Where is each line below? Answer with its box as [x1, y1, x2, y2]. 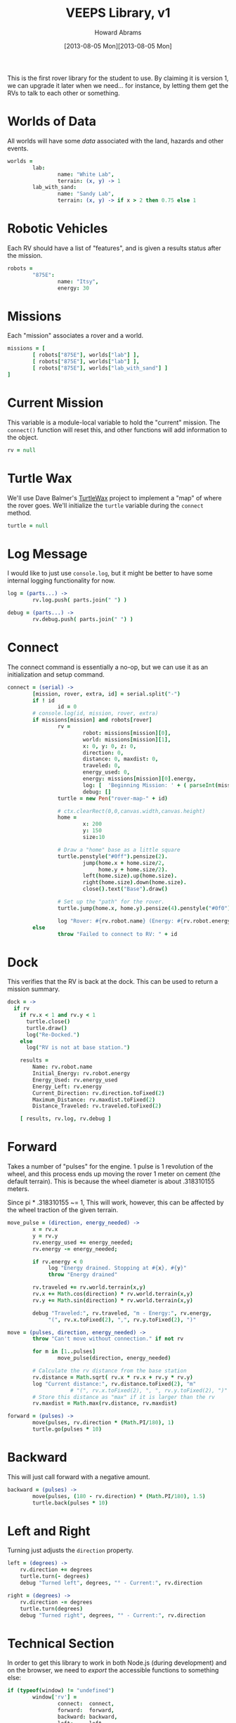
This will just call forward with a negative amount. [7, 1472, 150, 1481]
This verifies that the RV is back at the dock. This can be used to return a [7, 977, 218, 986]
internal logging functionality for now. [7, 576, 116, 585]
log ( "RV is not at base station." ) [25, 1044, 131, 1051]
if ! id [32, 697, 55, 704]
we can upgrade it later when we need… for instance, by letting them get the [7, 81, 229, 89]
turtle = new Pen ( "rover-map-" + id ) [57, 795, 169, 802]
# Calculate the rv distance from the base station [32, 1367, 188, 1374]
